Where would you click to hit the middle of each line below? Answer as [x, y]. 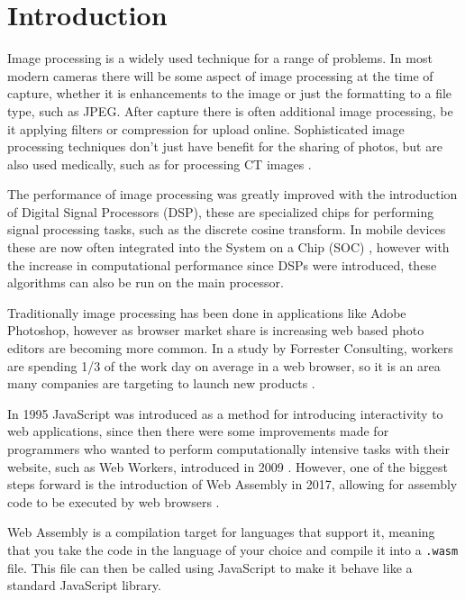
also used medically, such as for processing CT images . [160, 164]
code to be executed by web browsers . [114, 501]
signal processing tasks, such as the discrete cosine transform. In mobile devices [227, 229]
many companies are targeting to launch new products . [161, 383]
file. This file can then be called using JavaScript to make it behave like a [210, 567]
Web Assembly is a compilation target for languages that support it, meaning [221, 532]
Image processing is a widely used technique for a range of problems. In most [220, 58]
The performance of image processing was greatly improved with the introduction [232, 194]
